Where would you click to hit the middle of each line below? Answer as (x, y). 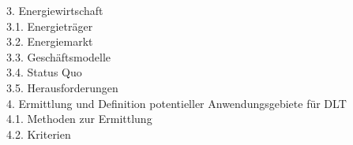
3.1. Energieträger (50, 26)
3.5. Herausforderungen (62, 87)
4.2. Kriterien (39, 134)
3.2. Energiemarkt (50, 41)
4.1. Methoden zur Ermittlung (79, 119)
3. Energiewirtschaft (55, 10)
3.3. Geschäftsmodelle (59, 56)
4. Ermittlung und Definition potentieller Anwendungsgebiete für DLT (176, 103)
